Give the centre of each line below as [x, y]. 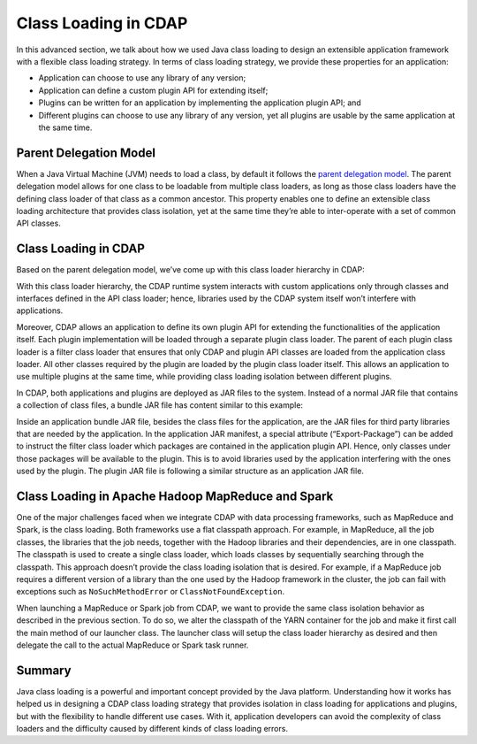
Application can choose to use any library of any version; [142, 78]
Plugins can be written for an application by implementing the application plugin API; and [200, 103]
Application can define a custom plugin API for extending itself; [153, 90]
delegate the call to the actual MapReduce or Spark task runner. [132, 645]
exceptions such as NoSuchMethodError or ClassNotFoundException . [151, 592]
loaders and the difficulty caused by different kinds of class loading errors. [152, 729]
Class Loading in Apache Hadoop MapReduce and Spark [175, 496]
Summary [44, 670]
